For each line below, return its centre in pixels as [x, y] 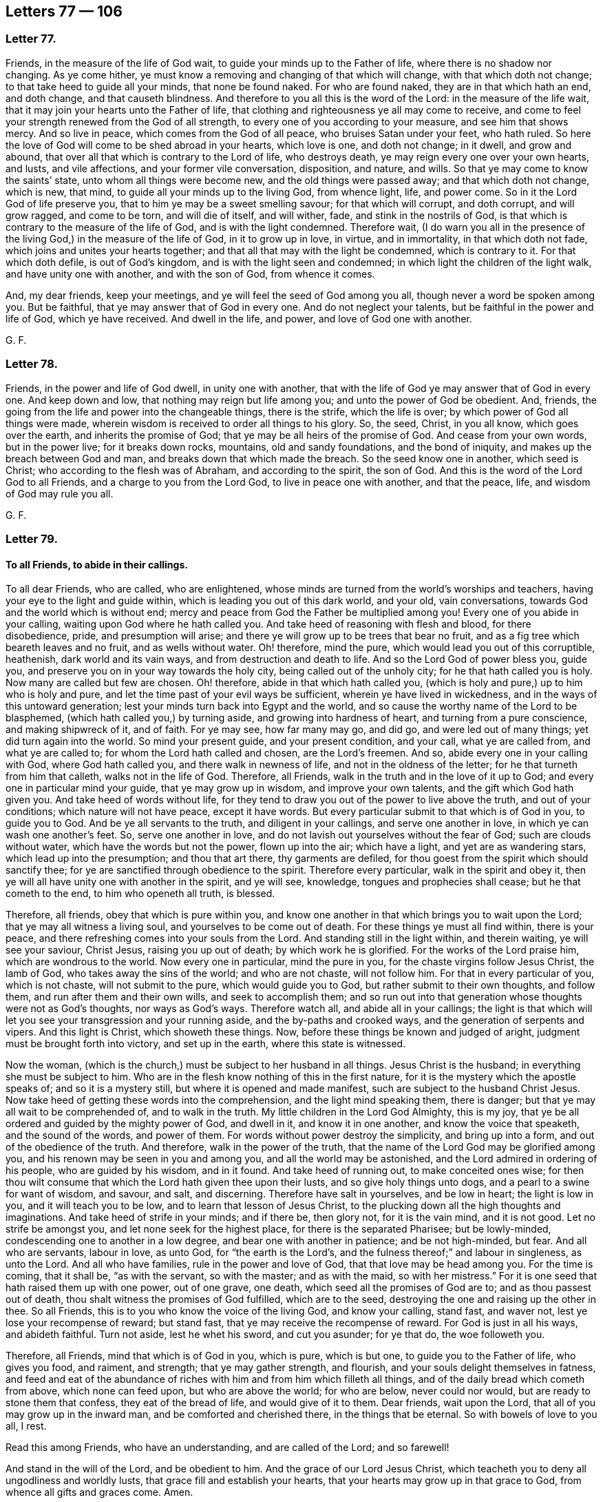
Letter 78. [32, 364]
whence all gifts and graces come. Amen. [99, 1492]
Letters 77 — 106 [64, 11]
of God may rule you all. [60, 493]
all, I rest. [26, 1426]
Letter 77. [31, 39]
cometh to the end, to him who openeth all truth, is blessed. [140, 894]
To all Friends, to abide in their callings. [97, 564]
